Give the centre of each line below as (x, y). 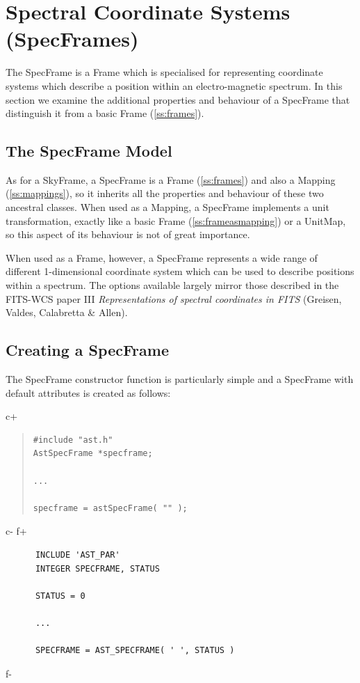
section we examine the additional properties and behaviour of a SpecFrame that (178, 99)
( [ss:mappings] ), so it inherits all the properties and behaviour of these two (165, 193)
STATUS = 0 (60, 596)
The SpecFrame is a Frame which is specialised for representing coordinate (164, 72)
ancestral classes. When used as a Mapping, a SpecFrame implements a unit (167, 207)
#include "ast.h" (73, 440)
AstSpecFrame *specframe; (93, 454)
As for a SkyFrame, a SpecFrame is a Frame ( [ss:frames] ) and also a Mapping (171, 179)
